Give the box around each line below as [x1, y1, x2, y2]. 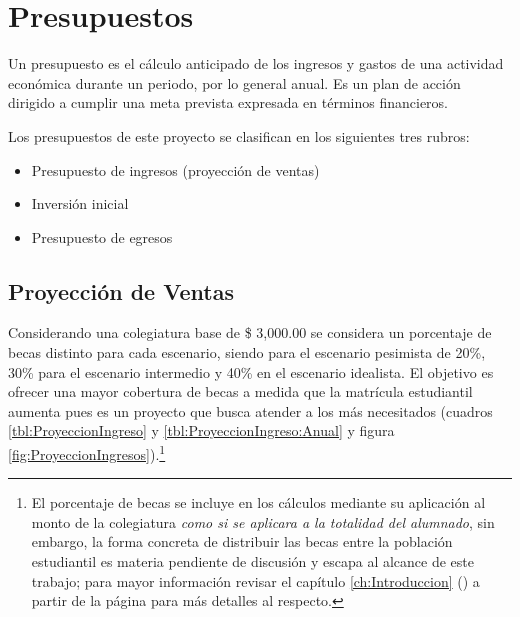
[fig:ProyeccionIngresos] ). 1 [8, 441, 166, 464]
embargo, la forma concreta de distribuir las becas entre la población [31, 531, 453, 552]
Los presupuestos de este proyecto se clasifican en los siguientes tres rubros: [8, 125, 470, 146]
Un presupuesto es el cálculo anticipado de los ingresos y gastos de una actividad [8, 53, 504, 74]
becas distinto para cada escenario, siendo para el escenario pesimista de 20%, [8, 342, 486, 363]
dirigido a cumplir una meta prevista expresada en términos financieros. [8, 92, 449, 113]
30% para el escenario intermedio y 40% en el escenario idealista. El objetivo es [8, 361, 494, 382]
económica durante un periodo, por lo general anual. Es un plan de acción [8, 72, 461, 93]
